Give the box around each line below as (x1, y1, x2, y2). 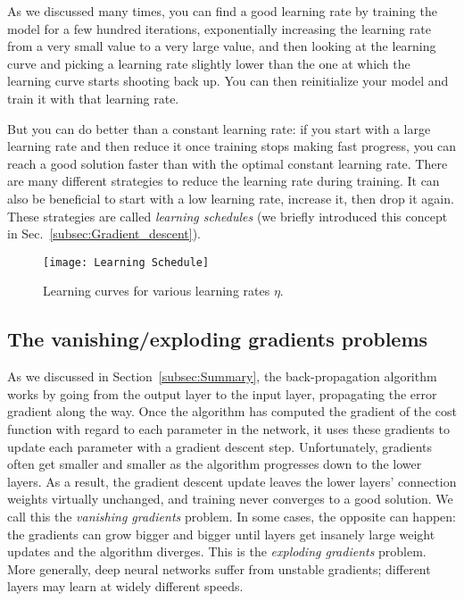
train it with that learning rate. (7, 88, 179, 107)
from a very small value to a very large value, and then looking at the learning (7, 37, 436, 55)
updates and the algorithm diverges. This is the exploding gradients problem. (7, 542, 427, 561)
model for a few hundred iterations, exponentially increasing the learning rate (7, 19, 431, 38)
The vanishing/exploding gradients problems (7, 325, 428, 353)
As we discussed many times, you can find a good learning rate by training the (7, 2, 437, 20)
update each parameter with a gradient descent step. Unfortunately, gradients (7, 437, 433, 455)
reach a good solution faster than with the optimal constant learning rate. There (7, 154, 448, 172)
